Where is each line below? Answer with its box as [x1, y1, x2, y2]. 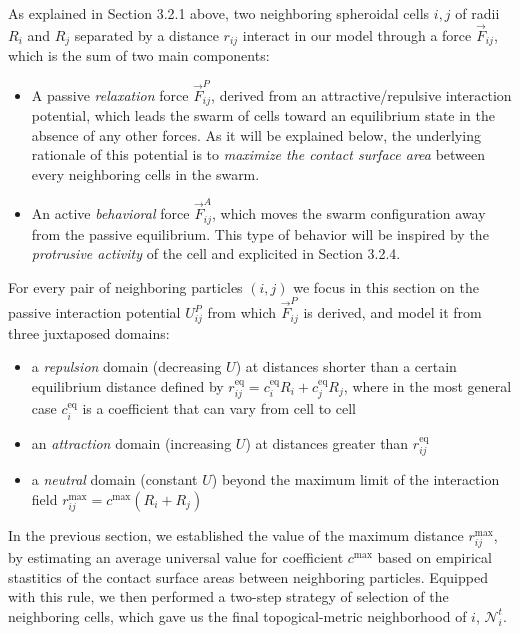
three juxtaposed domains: [8, 322, 170, 343]
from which [207, 302, 277, 323]
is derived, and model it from [303, 302, 482, 323]
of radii [455, 3, 500, 23]
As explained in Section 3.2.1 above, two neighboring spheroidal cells [8, 3, 430, 23]
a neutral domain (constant [31, 469, 198, 490]
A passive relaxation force [31, 84, 189, 105]
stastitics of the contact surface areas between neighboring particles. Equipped [8, 566, 488, 587]
